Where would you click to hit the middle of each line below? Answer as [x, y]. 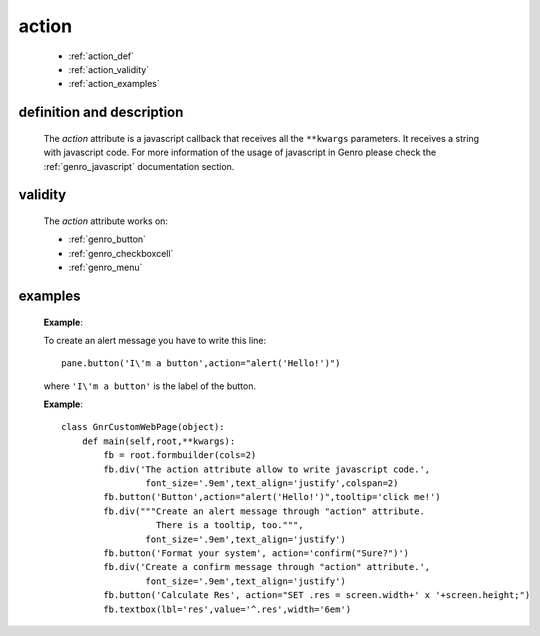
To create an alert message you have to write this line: [155, 340]
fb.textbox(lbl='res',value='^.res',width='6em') [227, 609]
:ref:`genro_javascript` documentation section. [139, 166]
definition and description [101, 112]
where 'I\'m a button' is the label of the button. [150, 386]
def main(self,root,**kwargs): [158, 441]
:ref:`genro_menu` [105, 267]
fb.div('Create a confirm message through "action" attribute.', [267, 567]
